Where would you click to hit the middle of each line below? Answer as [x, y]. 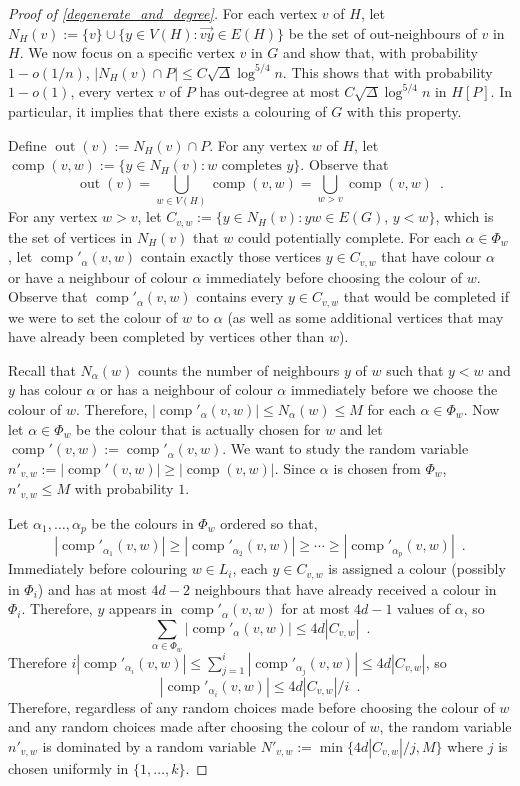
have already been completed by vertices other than [166, 336]
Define [27, 144]
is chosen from [377, 467]
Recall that [42, 369]
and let [361, 428]
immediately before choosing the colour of [334, 276]
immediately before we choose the [394, 389]
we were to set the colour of [93, 316]
